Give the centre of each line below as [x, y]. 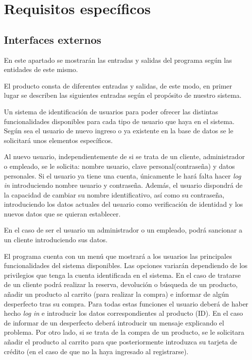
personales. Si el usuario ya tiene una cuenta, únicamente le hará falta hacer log [123, 175]
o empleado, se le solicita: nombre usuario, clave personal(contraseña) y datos [119, 166]
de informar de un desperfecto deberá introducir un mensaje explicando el [114, 322]
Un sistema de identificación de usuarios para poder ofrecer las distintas [111, 111]
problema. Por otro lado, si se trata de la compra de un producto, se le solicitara [124, 332]
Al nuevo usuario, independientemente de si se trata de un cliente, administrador [125, 156]
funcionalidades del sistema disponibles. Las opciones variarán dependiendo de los [126, 265]
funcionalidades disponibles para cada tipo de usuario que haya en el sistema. [119, 121]
